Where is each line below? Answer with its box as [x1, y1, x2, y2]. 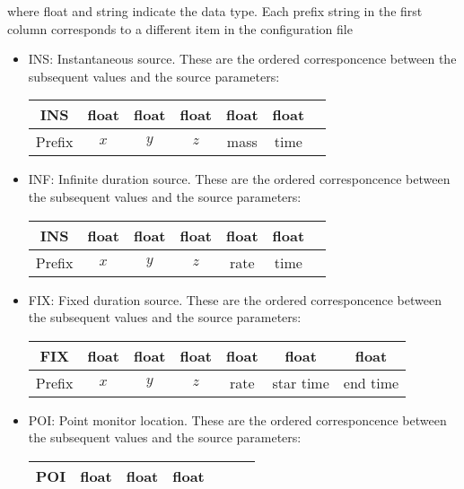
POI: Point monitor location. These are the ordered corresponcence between [28, 410, 447, 429]
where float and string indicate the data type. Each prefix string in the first [7, 2, 423, 20]
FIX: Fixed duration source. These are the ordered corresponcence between [28, 290, 442, 309]
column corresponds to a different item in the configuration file [7, 19, 353, 38]
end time [343, 371, 399, 393]
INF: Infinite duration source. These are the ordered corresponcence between [28, 170, 451, 188]
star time [272, 371, 329, 393]
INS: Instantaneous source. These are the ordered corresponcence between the [28, 49, 457, 68]
